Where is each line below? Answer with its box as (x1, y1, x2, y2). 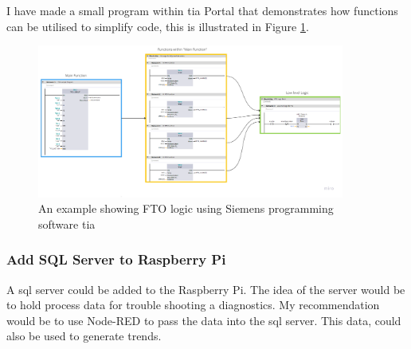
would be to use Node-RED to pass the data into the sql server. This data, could (6, 312, 401, 328)
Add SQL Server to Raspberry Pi (6, 249, 226, 269)
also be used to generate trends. (6, 327, 162, 344)
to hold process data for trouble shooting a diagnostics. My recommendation (6, 296, 380, 313)
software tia (38, 215, 96, 232)
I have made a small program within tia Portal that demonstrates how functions (6, 2, 398, 18)
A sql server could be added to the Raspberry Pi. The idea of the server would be (6, 280, 405, 297)
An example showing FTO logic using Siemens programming (38, 200, 334, 217)
